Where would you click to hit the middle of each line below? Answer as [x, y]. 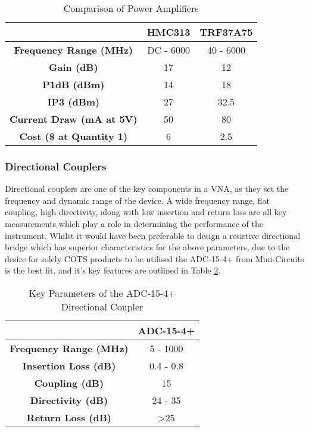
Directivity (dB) [69, 400]
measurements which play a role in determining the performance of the [134, 223]
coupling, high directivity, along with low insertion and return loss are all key [146, 212]
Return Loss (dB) [69, 417]
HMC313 [168, 32]
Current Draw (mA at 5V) [74, 119]
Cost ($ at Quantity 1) [74, 136]
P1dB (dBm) [74, 84]
